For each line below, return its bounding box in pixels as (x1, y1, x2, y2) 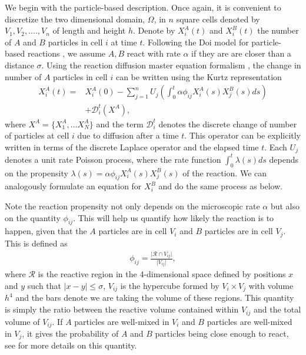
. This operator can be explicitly (184, 129, 301, 142)
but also (270, 200, 300, 212)
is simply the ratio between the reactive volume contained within (5, 303, 239, 315)
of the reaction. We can (182, 166, 267, 179)
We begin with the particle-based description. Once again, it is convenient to (5, 1, 281, 13)
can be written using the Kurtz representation (115, 70, 282, 83)
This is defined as (5, 236, 68, 249)
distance (5, 58, 34, 71)
